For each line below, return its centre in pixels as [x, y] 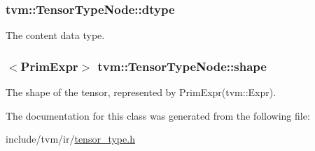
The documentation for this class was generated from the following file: [158, 115]
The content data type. [55, 35]
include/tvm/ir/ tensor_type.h [70, 139]
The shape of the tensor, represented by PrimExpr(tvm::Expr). [141, 92]
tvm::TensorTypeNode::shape [182, 66]
